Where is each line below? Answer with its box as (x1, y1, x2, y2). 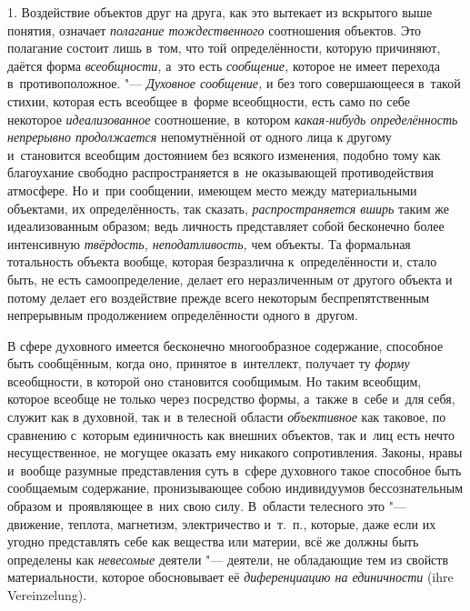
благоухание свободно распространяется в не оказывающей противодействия (7, 163, 434, 182)
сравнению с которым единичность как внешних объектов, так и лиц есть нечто (7, 425, 455, 444)
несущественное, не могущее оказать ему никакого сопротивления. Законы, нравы (7, 443, 463, 462)
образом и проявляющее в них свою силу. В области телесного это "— (7, 496, 407, 516)
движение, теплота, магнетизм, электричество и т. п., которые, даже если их (7, 514, 436, 533)
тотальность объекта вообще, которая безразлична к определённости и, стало (7, 252, 437, 271)
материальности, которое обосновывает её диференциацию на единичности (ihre (7, 567, 454, 586)
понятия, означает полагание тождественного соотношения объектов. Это (7, 20, 422, 39)
